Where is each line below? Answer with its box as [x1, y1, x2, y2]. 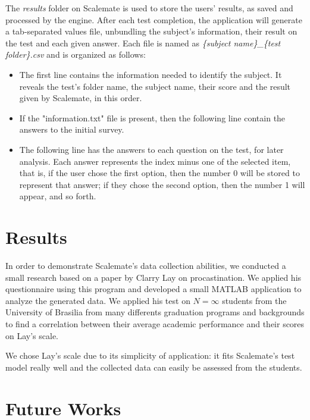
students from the [222, 294, 287, 306]
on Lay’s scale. [5, 329, 58, 341]
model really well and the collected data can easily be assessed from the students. [5, 361, 302, 373]
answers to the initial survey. [19, 123, 124, 136]
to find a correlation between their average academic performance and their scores [5, 318, 305, 330]
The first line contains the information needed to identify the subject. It [19, 68, 282, 80]
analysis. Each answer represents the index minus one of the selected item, [19, 155, 291, 167]
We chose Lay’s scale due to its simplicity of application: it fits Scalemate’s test [5, 349, 295, 362]
